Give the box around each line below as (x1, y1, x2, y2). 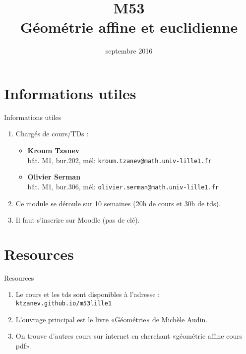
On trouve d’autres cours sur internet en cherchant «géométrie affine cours (15, 331, 243, 341)
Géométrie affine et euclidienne (20, 17, 238, 37)
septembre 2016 (105, 46, 153, 56)
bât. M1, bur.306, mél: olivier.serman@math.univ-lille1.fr (27, 181, 219, 191)
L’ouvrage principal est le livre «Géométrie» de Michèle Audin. (15, 314, 208, 324)
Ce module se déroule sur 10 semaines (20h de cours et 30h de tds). (15, 198, 221, 208)
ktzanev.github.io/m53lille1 (15, 300, 112, 307)
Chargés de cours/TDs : (15, 128, 89, 139)
